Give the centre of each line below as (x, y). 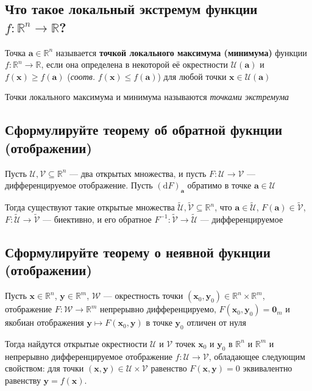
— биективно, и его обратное (97, 219)
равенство (169, 368)
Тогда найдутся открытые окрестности (76, 343)
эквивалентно (268, 368)
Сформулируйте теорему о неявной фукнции (138, 252)
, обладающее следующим (257, 356)
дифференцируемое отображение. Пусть (79, 185)
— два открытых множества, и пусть (138, 173)
